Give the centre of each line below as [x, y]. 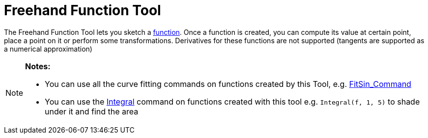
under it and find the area [92, 111]
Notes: [38, 66]
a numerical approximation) [48, 49]
